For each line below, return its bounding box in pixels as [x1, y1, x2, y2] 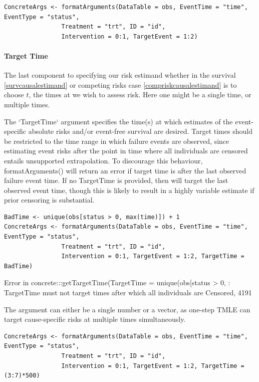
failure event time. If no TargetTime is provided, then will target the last [4, 175, 228, 185]
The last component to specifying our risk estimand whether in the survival [4, 70, 236, 80]
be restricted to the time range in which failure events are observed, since [4, 135, 229, 146]
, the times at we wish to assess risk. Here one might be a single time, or [29, 89, 251, 100]
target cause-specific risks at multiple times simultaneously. [4, 314, 186, 324]
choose [4, 89, 24, 100]
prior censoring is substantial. [4, 195, 95, 205]
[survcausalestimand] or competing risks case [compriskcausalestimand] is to [4, 79, 237, 90]
